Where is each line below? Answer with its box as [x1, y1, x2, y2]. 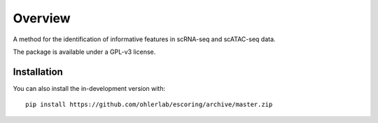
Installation [13, 66, 63, 78]
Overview [13, 10, 71, 26]
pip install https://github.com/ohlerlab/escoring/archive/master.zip [25, 101, 273, 108]
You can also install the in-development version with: [13, 84, 166, 92]
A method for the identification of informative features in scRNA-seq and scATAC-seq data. [13, 35, 276, 43]
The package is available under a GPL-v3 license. [13, 48, 156, 56]
